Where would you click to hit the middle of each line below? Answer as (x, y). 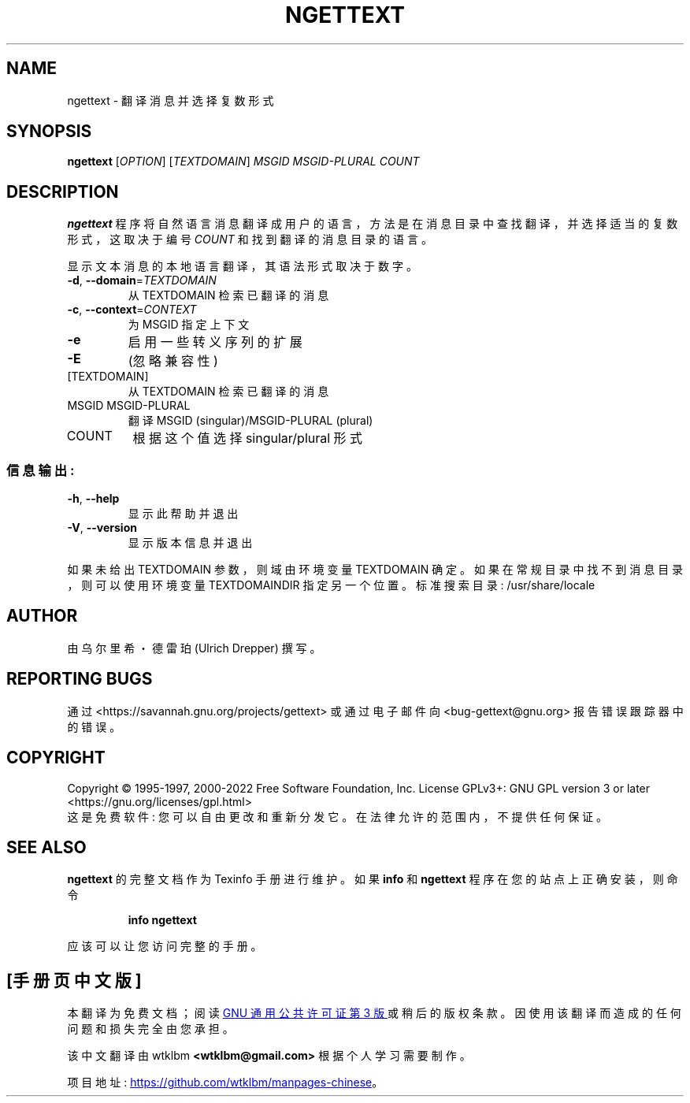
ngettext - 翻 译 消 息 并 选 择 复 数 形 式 (171, 100)
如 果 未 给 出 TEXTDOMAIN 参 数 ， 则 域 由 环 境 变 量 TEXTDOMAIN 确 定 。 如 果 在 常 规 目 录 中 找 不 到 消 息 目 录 (375, 570)
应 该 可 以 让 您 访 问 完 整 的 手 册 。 (165, 946)
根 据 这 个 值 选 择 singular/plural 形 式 (248, 438)
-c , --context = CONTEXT (132, 310)
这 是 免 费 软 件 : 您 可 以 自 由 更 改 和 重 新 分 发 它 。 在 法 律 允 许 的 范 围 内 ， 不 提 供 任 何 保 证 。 (338, 816)
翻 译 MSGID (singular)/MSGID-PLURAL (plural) (250, 421)
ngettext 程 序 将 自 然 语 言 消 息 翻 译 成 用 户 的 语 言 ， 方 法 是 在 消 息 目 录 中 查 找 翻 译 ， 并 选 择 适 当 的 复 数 (373, 224)
